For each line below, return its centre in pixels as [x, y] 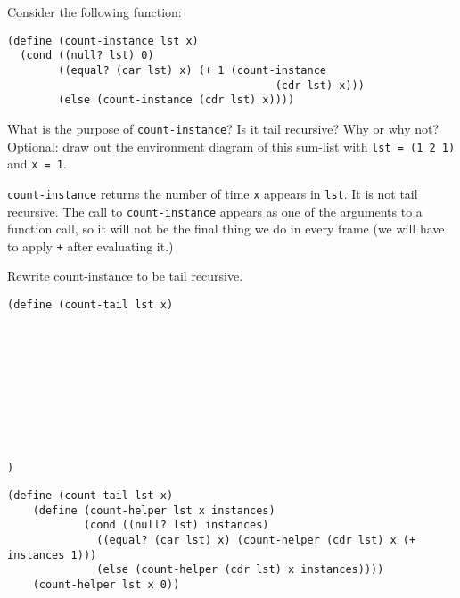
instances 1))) [52, 555]
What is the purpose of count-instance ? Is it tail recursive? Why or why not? [223, 128]
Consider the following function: [94, 12]
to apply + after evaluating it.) [90, 246]
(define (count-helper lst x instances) [154, 510]
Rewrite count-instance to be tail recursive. [125, 276]
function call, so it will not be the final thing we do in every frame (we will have [226, 229]
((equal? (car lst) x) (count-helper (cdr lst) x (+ [256, 540]
